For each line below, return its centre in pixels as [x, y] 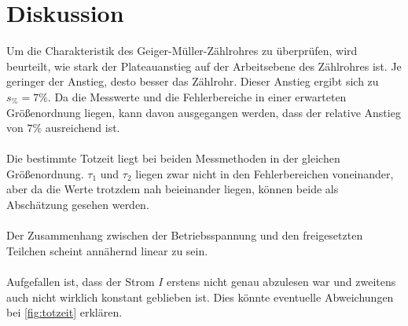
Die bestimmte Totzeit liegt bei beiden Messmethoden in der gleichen [173, 158]
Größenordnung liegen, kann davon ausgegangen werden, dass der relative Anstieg [204, 112]
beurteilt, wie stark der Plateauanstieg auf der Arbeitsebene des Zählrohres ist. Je [204, 66]
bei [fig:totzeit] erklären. [64, 312]
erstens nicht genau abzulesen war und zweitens [281, 282]
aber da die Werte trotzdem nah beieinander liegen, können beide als [173, 189]
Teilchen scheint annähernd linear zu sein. [107, 250]
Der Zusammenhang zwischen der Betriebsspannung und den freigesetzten [185, 235]
